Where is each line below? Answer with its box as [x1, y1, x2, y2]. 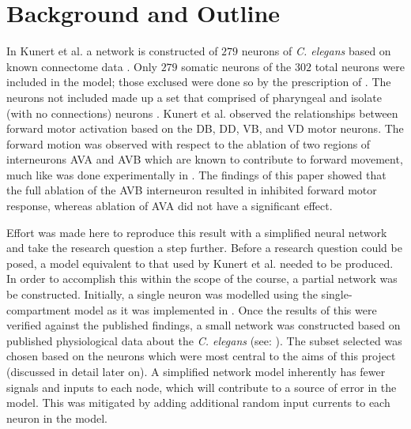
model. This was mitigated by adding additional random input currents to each [6, 394, 390, 411]
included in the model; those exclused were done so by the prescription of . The [6, 73, 391, 90]
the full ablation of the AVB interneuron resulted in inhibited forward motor [6, 182, 377, 198]
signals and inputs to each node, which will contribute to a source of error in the [6, 378, 397, 395]
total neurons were [315, 58, 405, 74]
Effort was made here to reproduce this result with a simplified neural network [6, 224, 387, 240]
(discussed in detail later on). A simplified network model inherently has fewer [6, 363, 386, 379]
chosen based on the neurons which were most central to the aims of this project [6, 348, 396, 364]
